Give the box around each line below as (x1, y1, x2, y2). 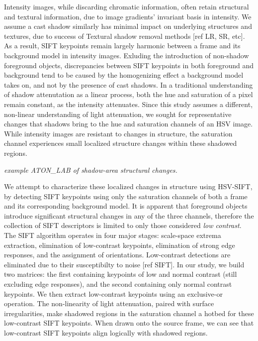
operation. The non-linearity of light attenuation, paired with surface (4, 298, 214, 309)
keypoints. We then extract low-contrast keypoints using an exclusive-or (4, 288, 223, 299)
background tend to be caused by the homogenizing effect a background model (4, 70, 244, 80)
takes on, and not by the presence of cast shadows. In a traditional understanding (4, 79, 253, 90)
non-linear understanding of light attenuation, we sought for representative (4, 109, 232, 119)
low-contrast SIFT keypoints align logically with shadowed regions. (4, 328, 208, 338)
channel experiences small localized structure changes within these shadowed (4, 138, 237, 148)
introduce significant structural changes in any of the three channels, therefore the (4, 210, 254, 221)
